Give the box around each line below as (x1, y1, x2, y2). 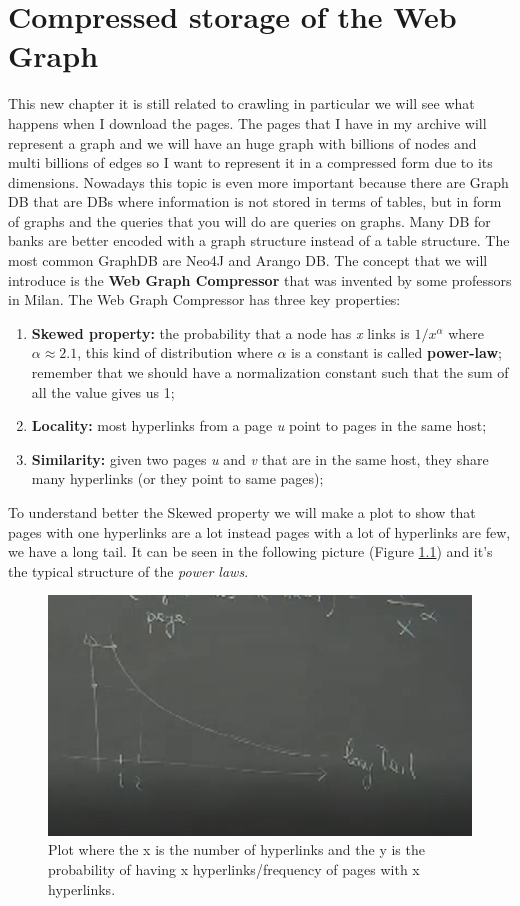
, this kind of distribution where (77, 342, 273, 363)
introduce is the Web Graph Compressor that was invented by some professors (8, 269, 512, 290)
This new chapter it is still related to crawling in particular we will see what (8, 93, 475, 114)
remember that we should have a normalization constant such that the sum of (31, 362, 509, 383)
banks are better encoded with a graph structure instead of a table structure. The (8, 230, 510, 251)
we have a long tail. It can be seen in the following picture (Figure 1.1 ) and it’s (8, 541, 493, 562)
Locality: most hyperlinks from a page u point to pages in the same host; (31, 415, 487, 436)
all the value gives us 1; (31, 381, 175, 402)
